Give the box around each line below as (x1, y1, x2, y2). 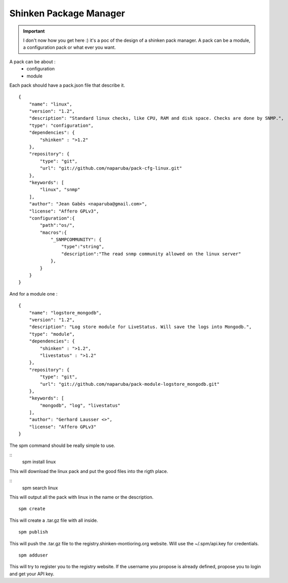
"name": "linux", (28, 101, 72, 107)
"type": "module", (28, 331, 75, 337)
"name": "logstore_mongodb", (28, 310, 102, 315)
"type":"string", (61, 244, 104, 250)
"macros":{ (40, 229, 67, 235)
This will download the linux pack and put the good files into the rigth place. (9, 468, 168, 474)
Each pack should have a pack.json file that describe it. (9, 82, 125, 88)
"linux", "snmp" (40, 187, 80, 193)
